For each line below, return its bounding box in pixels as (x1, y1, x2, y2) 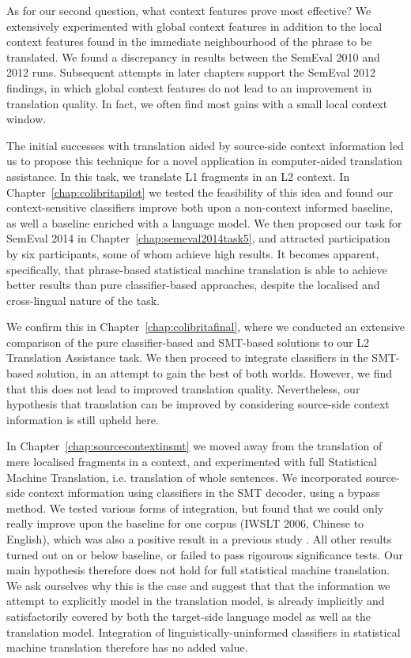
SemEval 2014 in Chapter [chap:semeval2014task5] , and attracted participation (6, 230, 390, 246)
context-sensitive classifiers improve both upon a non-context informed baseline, (6, 199, 394, 216)
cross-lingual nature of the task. (6, 291, 160, 308)
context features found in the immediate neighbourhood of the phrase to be (6, 33, 372, 50)
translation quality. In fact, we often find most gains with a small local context (6, 95, 388, 111)
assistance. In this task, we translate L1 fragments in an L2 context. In (6, 167, 350, 184)
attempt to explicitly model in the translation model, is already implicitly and (6, 592, 385, 609)
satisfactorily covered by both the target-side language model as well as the (6, 607, 371, 624)
